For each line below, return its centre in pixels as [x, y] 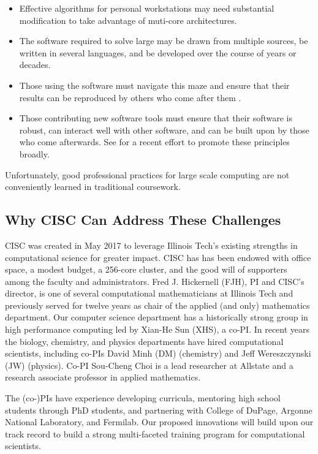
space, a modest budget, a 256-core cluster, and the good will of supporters [146, 269]
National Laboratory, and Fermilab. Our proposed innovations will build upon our [159, 422]
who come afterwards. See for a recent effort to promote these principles [154, 142]
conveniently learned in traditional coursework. [93, 187]
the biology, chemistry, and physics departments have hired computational [144, 341]
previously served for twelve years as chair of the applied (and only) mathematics [157, 305]
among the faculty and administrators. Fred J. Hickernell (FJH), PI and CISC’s [155, 281]
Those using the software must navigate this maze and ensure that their [154, 85]
